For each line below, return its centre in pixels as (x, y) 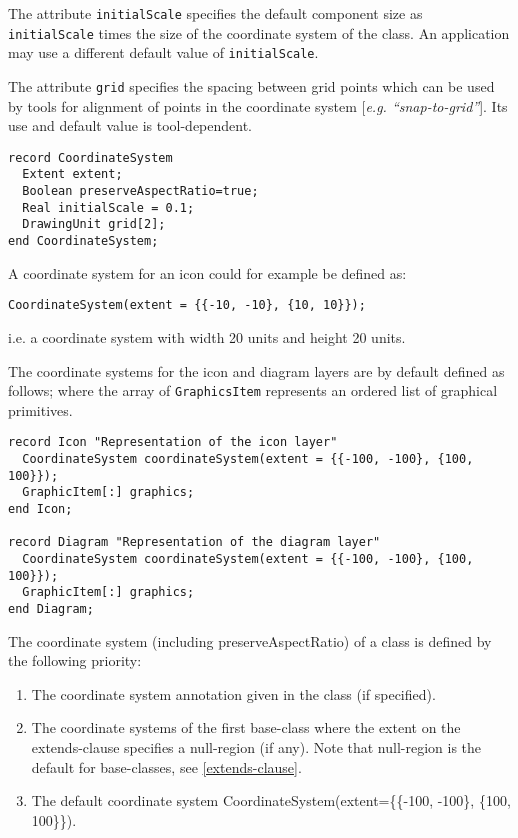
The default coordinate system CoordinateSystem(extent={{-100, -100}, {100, (271, 800)
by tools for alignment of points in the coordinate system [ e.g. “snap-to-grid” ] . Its (258, 105)
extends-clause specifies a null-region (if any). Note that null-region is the (256, 747)
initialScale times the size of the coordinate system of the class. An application (259, 32)
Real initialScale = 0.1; (108, 207)
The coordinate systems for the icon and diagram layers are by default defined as (256, 370)
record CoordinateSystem (90, 157)
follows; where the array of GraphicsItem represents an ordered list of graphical (253, 390)
